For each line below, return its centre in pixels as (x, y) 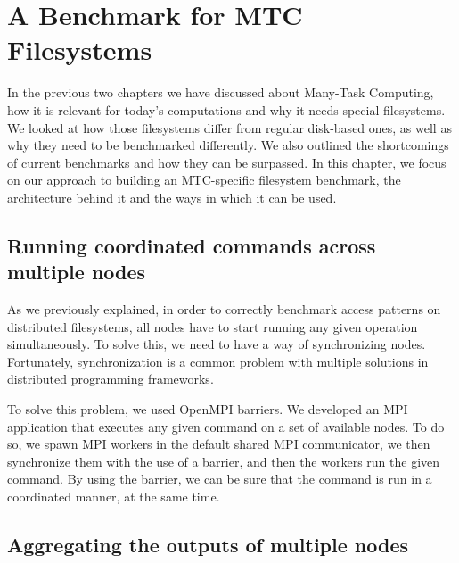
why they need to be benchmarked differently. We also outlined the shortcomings (228, 145)
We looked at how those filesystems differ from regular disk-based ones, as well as (229, 127)
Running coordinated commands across (192, 245)
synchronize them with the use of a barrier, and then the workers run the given (224, 461)
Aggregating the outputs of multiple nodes (208, 544)
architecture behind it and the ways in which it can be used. (172, 197)
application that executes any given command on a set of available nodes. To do (226, 426)
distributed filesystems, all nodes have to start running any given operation (213, 326)
